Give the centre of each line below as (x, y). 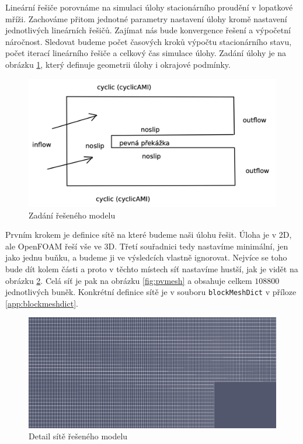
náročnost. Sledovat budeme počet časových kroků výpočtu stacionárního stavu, (149, 41)
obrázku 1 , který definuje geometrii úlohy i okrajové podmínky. (118, 64)
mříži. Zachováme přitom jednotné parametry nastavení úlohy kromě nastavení (146, 18)
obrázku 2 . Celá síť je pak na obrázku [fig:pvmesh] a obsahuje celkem (129, 280)
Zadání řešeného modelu (72, 215)
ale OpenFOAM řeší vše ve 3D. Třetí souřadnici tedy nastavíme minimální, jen (147, 246)
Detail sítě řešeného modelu (78, 436)
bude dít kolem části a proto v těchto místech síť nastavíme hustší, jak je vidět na (152, 268)
